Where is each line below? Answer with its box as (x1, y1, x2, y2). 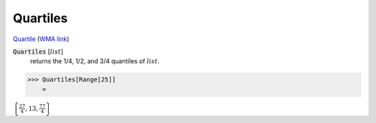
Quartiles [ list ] (13, 47, 63, 56)
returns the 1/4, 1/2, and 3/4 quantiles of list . (30, 57, 160, 65)
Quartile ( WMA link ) (13, 35, 70, 43)
